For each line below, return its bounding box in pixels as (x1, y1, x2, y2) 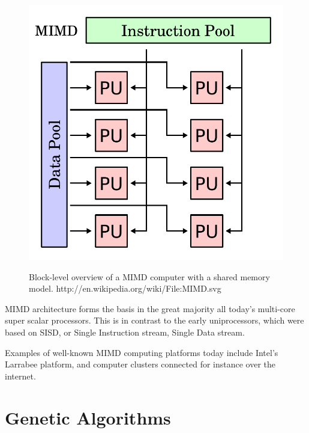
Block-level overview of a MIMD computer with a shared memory (29, 270, 270, 283)
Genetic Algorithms (5, 405, 171, 429)
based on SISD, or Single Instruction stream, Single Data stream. (5, 325, 245, 338)
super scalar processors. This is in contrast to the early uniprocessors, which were (5, 314, 304, 327)
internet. (5, 369, 36, 382)
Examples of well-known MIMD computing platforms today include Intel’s (5, 346, 278, 358)
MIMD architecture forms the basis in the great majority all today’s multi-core (5, 302, 295, 315)
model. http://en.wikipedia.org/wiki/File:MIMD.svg (29, 282, 221, 295)
